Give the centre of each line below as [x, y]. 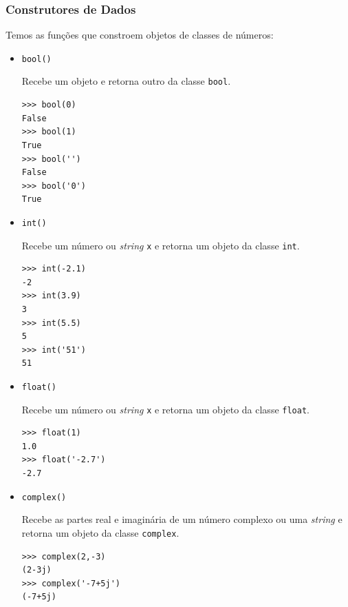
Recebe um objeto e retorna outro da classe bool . [126, 81]
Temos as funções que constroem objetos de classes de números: [140, 35]
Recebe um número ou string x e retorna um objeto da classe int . [161, 245]
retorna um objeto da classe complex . [100, 532]
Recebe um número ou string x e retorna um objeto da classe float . [165, 409]
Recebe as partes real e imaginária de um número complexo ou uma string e [182, 519]
